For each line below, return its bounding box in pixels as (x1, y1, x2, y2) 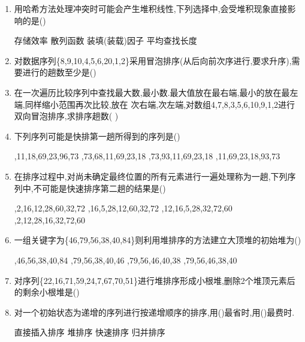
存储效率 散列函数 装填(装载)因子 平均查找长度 (14, 34, 197, 47)
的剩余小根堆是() (14, 286, 80, 298)
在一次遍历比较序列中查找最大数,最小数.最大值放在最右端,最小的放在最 (14, 86, 290, 98)
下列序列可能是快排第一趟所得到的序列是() (14, 129, 180, 142)
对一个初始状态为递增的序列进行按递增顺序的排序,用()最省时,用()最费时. (14, 305, 295, 318)
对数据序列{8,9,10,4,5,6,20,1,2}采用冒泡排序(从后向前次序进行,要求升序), (14, 54, 292, 66)
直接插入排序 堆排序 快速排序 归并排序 (14, 326, 165, 338)
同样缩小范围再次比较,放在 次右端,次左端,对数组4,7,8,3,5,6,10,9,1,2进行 (25, 98, 295, 110)
